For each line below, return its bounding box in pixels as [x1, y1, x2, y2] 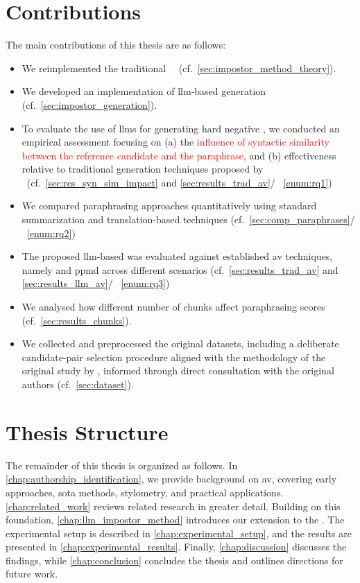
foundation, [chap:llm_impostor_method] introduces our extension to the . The [6, 512, 345, 527]
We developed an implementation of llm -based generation [22, 84, 266, 98]
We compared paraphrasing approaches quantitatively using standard [22, 198, 317, 213]
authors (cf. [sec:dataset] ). [22, 377, 134, 391]
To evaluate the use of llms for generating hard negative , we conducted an [22, 121, 340, 135]
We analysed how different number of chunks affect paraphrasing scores [22, 299, 325, 314]
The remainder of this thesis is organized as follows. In [6, 458, 238, 472]
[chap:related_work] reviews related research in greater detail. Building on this [6, 498, 341, 513]
